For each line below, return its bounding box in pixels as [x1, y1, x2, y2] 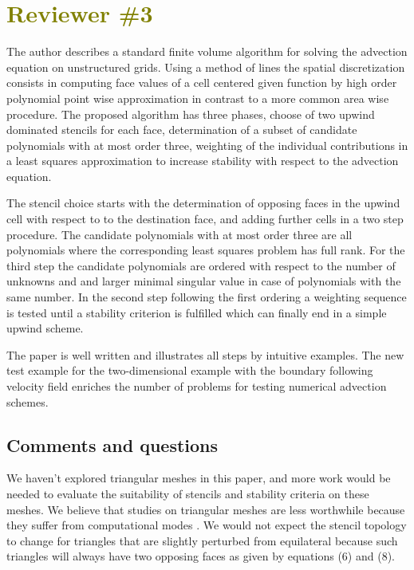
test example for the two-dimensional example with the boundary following [6, 362, 373, 379]
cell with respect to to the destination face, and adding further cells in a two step [6, 210, 404, 227]
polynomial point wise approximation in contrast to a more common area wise [6, 89, 389, 106]
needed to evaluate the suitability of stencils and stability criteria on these [6, 485, 369, 501]
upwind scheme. [6, 320, 84, 336]
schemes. [6, 393, 49, 410]
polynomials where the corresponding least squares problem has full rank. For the [6, 242, 405, 258]
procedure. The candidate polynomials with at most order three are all [6, 226, 353, 242]
